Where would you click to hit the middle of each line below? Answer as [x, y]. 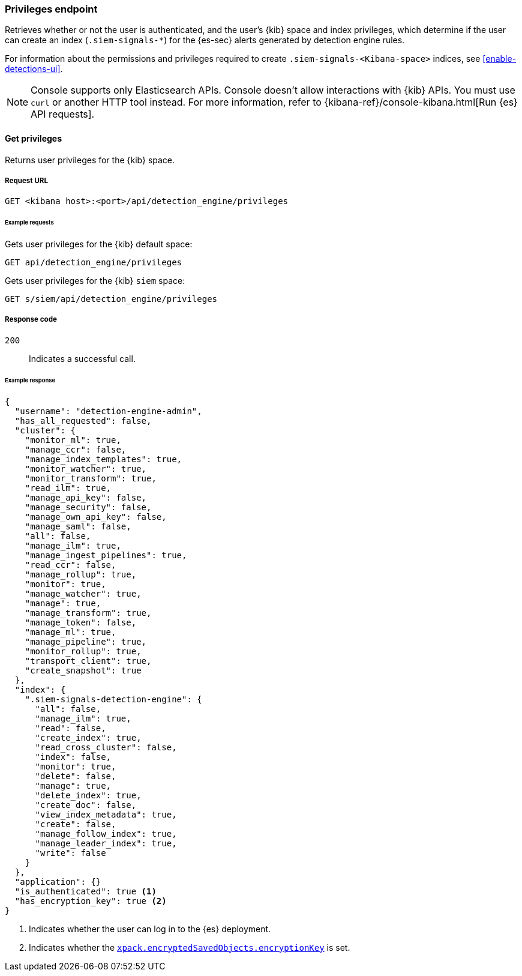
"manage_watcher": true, [83, 593]
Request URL [27, 180]
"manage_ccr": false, [76, 449]
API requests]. [63, 114]
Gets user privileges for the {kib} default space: [99, 244]
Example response [30, 380]
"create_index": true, [88, 737]
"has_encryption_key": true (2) [91, 901]
